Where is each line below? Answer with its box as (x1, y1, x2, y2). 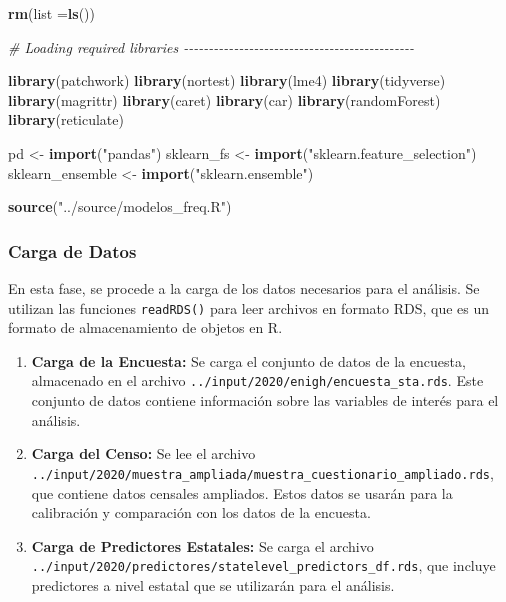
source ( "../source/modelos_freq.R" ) (8, 196, 232, 217)
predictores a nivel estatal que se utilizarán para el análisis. (31, 574, 395, 595)
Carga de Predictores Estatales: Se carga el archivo (31, 535, 374, 556)
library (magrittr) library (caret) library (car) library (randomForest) (8, 89, 441, 110)
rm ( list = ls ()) (8, 3, 95, 23)
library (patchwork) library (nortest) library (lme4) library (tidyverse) (8, 70, 446, 91)
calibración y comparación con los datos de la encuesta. (31, 502, 371, 523)
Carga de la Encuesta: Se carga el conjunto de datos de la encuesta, (31, 350, 466, 371)
